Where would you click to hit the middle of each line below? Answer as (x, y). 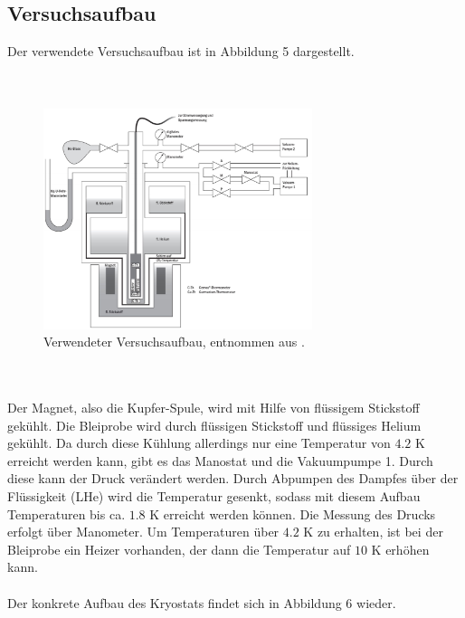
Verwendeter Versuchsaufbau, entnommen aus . (174, 342)
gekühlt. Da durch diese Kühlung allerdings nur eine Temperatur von (199, 443)
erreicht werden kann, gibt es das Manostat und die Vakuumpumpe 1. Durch (220, 460)
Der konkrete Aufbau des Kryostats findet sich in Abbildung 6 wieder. (202, 602)
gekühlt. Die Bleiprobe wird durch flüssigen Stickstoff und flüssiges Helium (214, 425)
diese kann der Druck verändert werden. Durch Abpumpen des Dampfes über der (233, 478)
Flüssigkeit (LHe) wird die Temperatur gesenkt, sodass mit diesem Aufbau (214, 496)
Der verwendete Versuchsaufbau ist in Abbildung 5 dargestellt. (181, 51)
